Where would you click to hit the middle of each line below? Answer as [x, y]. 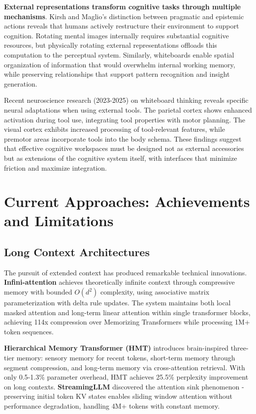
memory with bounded [38, 292]
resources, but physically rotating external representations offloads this [111, 45]
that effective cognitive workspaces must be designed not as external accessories [124, 148]
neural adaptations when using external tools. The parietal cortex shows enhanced [128, 109]
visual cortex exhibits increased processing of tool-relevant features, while [115, 129]
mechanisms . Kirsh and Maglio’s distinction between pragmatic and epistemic [124, 16]
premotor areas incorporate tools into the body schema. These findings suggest [123, 138]
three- [240, 348]
